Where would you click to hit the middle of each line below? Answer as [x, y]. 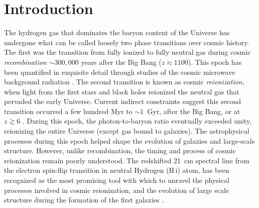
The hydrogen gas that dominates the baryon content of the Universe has [117, 32]
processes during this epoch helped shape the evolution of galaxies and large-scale [129, 140]
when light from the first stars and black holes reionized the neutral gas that [122, 91]
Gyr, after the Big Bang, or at [194, 111]
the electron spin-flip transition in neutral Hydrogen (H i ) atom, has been [117, 170]
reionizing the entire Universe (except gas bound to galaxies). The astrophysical [127, 131]
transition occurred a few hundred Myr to [68, 111]
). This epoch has [215, 62]
